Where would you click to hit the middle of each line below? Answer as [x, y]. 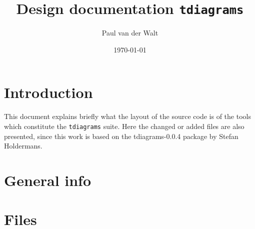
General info [48, 180]
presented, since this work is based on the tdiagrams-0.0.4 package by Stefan [121, 136]
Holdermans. [23, 146]
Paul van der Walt [130, 33]
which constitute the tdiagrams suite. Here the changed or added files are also [124, 126]
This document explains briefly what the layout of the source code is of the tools [127, 116]
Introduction [48, 92]
